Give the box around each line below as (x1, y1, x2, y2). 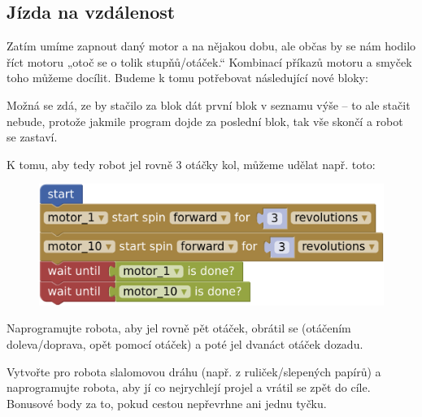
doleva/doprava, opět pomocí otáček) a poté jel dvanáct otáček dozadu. (7, 336, 363, 353)
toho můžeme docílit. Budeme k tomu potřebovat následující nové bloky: (7, 69, 368, 86)
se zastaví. (7, 128, 58, 146)
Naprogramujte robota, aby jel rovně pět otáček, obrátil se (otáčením (7, 319, 351, 337)
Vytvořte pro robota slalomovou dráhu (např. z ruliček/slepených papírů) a (7, 363, 381, 380)
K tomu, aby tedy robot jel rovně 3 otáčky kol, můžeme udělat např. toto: (7, 155, 376, 172)
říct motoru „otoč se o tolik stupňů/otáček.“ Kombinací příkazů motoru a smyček (7, 53, 412, 70)
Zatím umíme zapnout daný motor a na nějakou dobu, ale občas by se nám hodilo (7, 37, 416, 54)
